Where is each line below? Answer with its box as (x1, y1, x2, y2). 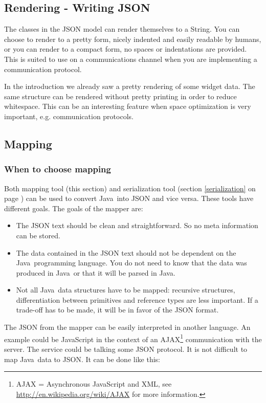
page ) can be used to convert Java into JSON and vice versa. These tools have (4, 193, 254, 204)
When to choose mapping (4, 163, 111, 175)
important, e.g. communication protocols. (4, 110, 134, 121)
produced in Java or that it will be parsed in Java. (16, 267, 175, 278)
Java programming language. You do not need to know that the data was (16, 257, 247, 268)
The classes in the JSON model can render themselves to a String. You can (4, 24, 240, 34)
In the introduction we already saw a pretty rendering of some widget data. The (4, 81, 255, 92)
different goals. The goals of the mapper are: (4, 203, 143, 213)
